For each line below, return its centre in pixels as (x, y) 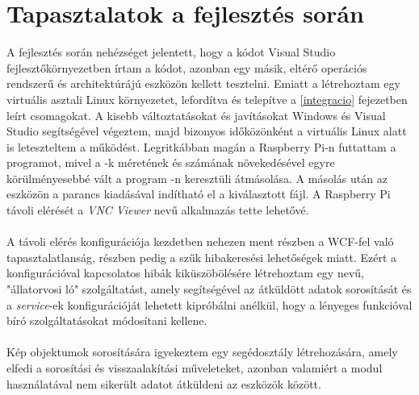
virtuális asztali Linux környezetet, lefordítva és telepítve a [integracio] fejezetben (207, 99)
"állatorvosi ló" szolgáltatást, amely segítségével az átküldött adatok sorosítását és (209, 289)
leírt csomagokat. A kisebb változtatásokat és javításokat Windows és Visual (196, 115)
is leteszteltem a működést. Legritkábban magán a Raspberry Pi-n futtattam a (201, 146)
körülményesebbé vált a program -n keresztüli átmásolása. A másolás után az (197, 178)
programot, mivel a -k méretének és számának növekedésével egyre (171, 162)
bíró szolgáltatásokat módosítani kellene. (107, 320)
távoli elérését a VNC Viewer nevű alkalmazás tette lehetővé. (158, 210)
